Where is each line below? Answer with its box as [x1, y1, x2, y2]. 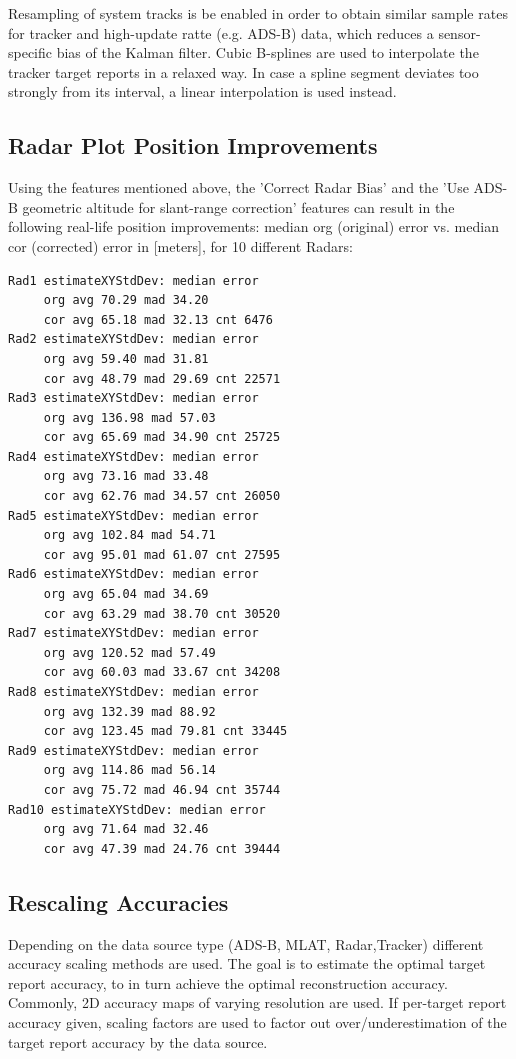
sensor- [438, 22, 481, 43]
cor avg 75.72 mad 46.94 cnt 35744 [43, 782, 281, 797]
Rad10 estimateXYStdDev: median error [8, 802, 266, 817]
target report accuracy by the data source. [8, 1031, 268, 1052]
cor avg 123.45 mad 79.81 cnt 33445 [43, 724, 288, 739]
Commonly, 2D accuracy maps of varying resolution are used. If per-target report [8, 992, 507, 1013]
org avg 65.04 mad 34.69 [43, 587, 209, 602]
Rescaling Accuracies [8, 886, 229, 917]
